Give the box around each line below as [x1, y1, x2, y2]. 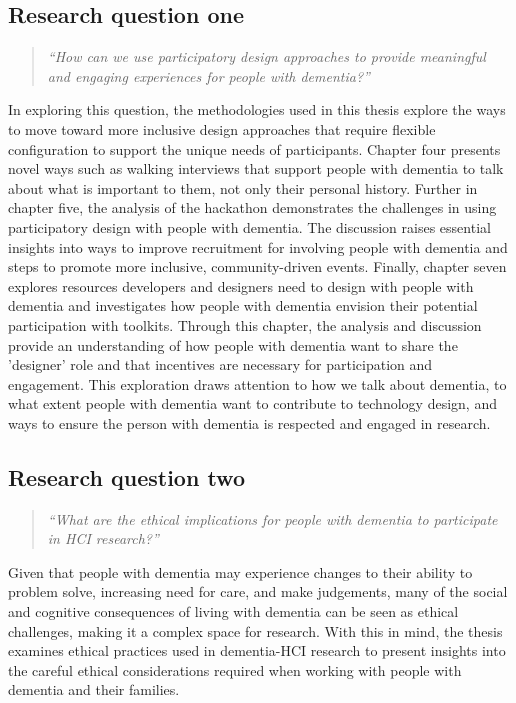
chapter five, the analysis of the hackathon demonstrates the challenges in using [8, 197, 497, 218]
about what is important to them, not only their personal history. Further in [8, 177, 478, 198]
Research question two [8, 461, 245, 492]
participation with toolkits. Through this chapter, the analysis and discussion [8, 314, 482, 335]
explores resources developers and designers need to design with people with [8, 275, 474, 296]
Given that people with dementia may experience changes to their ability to [8, 561, 473, 582]
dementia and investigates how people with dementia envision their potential [8, 295, 478, 316]
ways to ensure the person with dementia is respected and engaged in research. [8, 412, 491, 433]
